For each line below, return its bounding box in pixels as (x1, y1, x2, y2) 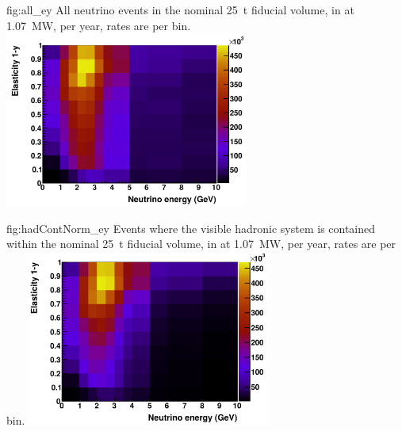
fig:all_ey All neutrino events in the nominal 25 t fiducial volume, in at (6, 2, 354, 17)
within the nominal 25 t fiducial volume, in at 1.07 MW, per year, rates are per (6, 235, 396, 252)
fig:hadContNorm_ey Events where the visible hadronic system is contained (6, 219, 376, 236)
